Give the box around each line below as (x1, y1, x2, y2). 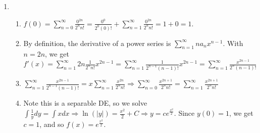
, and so (39, 119, 64, 129)
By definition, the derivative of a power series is (23, 37, 171, 48)
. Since (174, 108, 195, 118)
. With (223, 37, 243, 48)
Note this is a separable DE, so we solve (23, 97, 147, 108)
